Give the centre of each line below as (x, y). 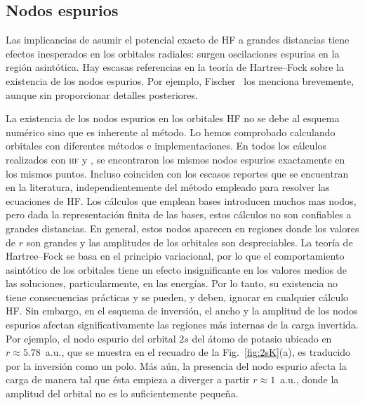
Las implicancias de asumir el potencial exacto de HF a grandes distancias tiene (178, 40)
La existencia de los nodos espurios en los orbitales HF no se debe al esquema (173, 118)
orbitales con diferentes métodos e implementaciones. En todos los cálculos (166, 146)
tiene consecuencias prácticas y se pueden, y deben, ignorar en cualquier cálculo (177, 297)
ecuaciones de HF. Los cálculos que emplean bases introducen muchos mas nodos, (181, 200)
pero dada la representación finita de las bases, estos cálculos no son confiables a (179, 214)
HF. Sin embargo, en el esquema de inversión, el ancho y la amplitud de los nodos (182, 311)
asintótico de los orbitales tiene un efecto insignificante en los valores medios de (176, 269)
